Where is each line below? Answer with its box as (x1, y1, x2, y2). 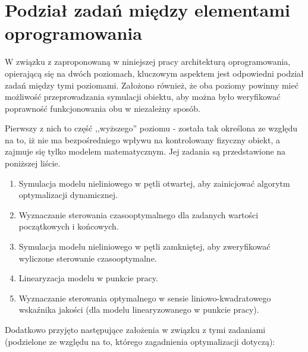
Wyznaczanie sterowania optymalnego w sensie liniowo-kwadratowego (18, 291, 271, 304)
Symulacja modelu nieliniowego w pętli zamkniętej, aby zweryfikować (18, 240, 271, 253)
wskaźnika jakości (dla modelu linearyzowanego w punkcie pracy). (18, 303, 259, 316)
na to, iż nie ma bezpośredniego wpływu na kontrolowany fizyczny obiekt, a (5, 133, 280, 146)
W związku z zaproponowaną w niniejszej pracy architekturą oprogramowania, (5, 55, 291, 68)
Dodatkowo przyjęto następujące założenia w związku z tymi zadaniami (5, 323, 266, 335)
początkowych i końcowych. (18, 220, 119, 232)
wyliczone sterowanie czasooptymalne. (18, 252, 157, 264)
